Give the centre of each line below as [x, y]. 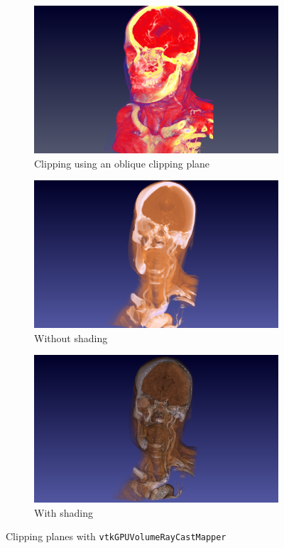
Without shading [71, 338]
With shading [64, 512]
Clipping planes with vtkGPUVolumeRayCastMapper [116, 536]
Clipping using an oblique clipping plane [122, 163]
